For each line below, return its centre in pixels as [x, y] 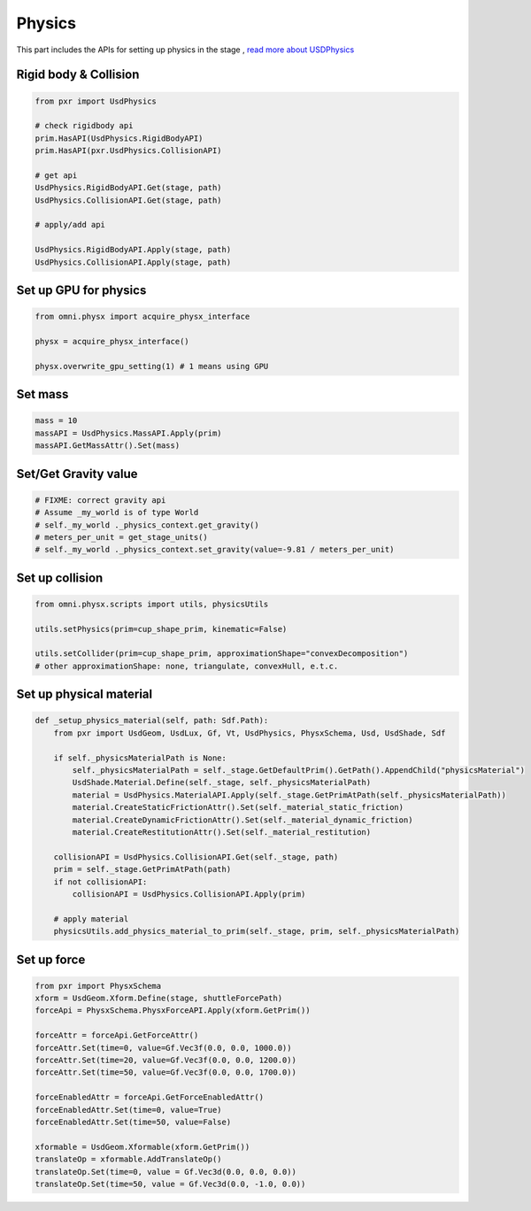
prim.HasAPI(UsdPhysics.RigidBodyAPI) [119, 138]
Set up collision [60, 578]
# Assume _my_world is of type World [117, 513]
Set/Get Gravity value [77, 474]
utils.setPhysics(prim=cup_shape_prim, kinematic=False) [161, 629]
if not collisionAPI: [100, 882]
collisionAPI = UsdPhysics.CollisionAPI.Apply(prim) [189, 894]
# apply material [91, 919]
